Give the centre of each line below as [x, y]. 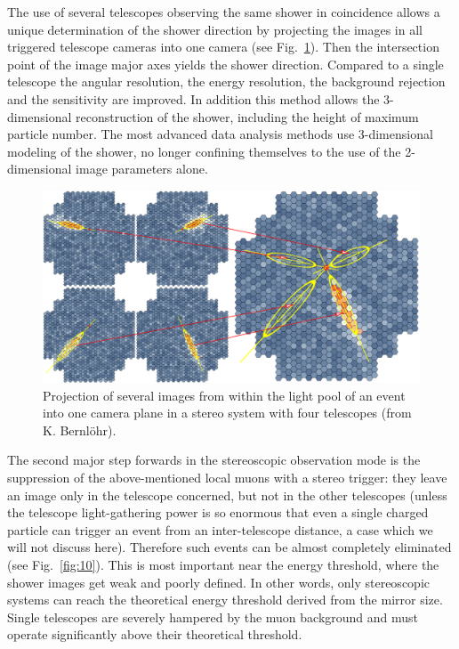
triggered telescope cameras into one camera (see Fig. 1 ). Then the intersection [223, 47]
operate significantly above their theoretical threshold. [155, 634]
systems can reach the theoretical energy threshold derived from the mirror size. [225, 600]
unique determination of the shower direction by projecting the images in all [215, 29]
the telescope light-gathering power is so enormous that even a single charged [218, 512]
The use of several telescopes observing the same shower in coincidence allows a [224, 12]
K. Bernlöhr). [80, 430]
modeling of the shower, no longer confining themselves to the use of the [204, 151]
